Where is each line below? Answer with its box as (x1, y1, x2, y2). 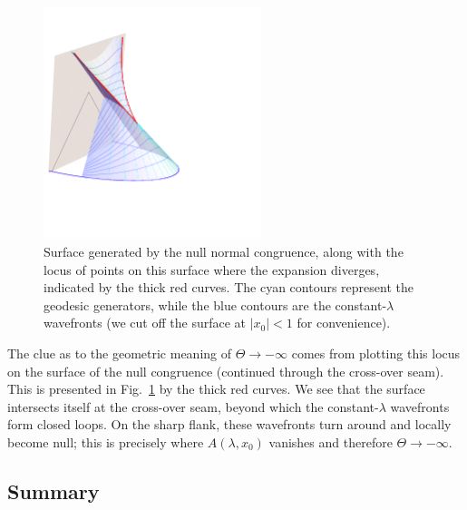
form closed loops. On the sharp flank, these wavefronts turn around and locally (7, 415, 452, 434)
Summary (7, 476, 100, 505)
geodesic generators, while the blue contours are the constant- (44, 295, 387, 314)
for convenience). (297, 313, 391, 332)
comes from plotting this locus (291, 344, 461, 363)
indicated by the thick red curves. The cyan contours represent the (44, 278, 413, 297)
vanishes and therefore (268, 432, 393, 451)
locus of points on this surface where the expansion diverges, (44, 260, 380, 279)
